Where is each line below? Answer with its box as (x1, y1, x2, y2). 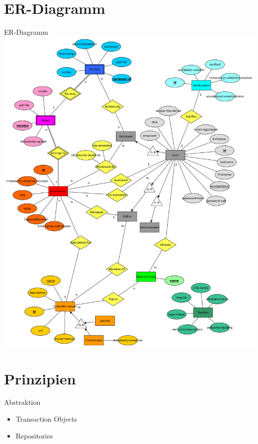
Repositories (15, 430, 53, 441)
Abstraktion (4, 397, 41, 407)
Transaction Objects (15, 414, 77, 424)
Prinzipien (4, 368, 76, 388)
